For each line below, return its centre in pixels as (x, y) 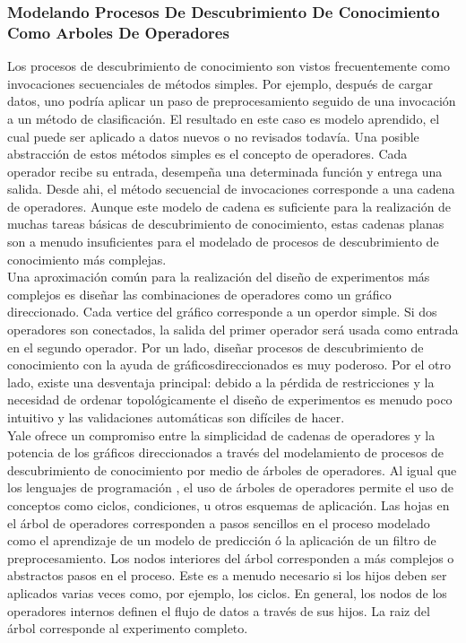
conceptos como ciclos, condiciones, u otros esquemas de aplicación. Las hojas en (229, 504)
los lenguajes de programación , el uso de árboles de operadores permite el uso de (231, 487)
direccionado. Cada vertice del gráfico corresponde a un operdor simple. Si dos (222, 312)
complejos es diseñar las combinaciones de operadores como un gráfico (199, 294)
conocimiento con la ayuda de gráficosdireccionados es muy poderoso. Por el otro (229, 365)
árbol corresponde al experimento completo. (128, 628)
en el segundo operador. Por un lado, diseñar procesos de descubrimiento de (216, 347)
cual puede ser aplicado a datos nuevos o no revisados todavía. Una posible (213, 136)
